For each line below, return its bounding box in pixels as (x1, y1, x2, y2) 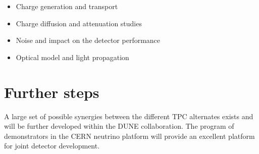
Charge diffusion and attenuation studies (16, 18, 142, 28)
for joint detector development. (4, 140, 100, 151)
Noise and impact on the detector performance (16, 35, 161, 45)
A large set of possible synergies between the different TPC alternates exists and (4, 111, 253, 121)
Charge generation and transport (16, 1, 118, 11)
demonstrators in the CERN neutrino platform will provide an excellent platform (4, 130, 255, 141)
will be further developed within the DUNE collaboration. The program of (4, 121, 234, 131)
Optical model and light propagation (16, 52, 129, 62)
